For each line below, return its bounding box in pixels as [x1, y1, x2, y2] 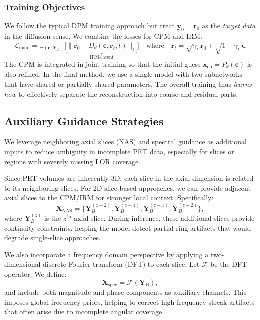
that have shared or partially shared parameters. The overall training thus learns [4, 79, 252, 89]
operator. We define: [4, 269, 67, 279]
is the [44, 213, 61, 223]
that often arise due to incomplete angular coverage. [4, 306, 164, 317]
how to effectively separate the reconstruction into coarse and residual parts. [4, 88, 238, 99]
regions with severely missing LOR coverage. [4, 156, 141, 166]
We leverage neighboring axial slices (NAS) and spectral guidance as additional [4, 136, 247, 147]
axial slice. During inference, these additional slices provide [74, 213, 255, 223]
